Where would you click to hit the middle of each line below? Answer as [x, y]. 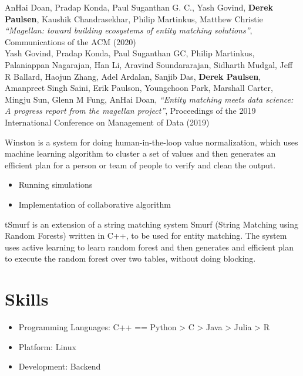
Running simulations [55, 184]
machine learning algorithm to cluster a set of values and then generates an [140, 153]
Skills [27, 299]
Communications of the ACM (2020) [70, 41]
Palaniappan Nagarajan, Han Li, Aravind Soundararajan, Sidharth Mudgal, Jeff [149, 64]
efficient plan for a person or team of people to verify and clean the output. [140, 165]
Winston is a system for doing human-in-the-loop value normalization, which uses [151, 142]
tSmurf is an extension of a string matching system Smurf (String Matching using [151, 224]
